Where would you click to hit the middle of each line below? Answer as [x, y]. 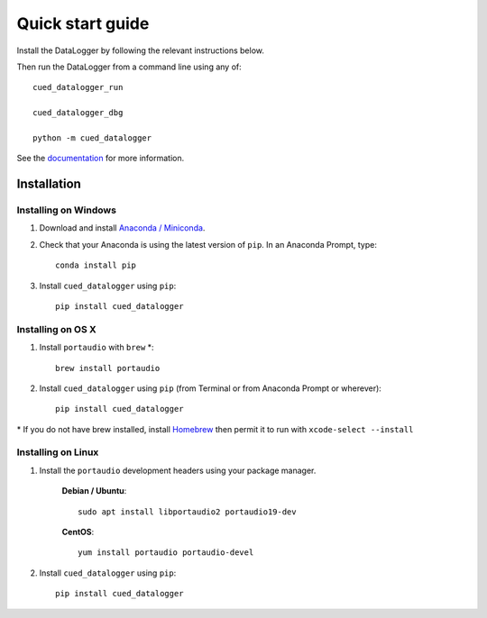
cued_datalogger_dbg [78, 113]
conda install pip [96, 265]
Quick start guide [83, 23]
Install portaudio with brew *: [96, 348]
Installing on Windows [67, 210]
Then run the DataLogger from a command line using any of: [129, 67]
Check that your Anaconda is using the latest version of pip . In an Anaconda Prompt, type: [208, 244]
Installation [49, 184]
